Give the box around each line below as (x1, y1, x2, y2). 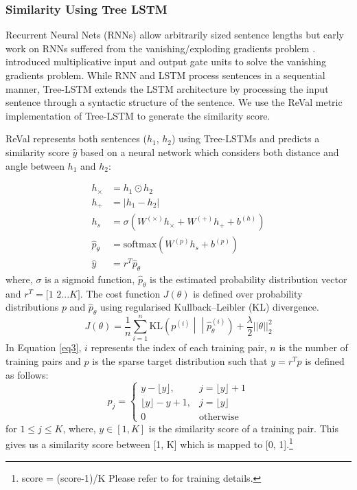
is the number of (279, 340, 348, 355)
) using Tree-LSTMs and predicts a (171, 131, 320, 146)
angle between (5, 158, 65, 172)
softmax (123, 240, 157, 250)
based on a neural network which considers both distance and (80, 144, 339, 159)
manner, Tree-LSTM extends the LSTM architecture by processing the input (5, 81, 329, 96)
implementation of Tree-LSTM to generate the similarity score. (5, 108, 270, 122)
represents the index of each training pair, (91, 340, 267, 355)
